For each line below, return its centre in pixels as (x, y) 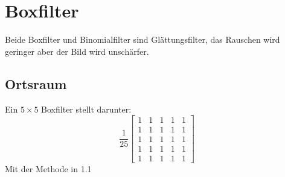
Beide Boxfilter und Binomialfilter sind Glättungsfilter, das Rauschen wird (142, 39)
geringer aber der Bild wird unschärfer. (77, 51)
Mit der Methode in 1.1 (48, 169)
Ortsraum (36, 83)
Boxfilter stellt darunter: (86, 109)
